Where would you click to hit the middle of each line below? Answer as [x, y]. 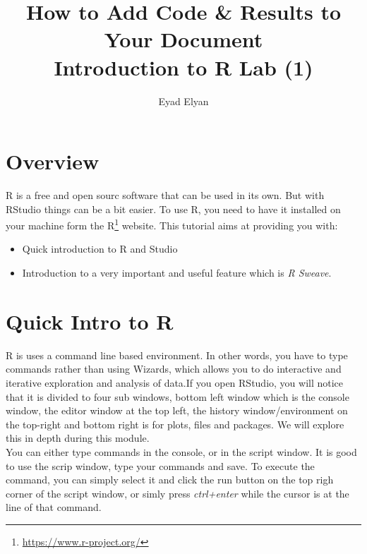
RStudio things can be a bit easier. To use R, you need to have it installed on [173, 209]
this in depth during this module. [78, 438]
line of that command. [54, 507]
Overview [53, 161]
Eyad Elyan [183, 101]
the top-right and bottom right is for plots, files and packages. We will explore [175, 424]
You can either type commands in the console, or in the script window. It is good [181, 451]
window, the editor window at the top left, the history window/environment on [177, 410]
